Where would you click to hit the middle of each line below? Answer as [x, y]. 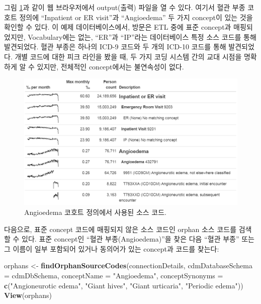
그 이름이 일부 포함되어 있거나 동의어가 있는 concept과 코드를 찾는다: [112, 248]
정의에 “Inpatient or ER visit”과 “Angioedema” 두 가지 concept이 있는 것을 [136, 17]
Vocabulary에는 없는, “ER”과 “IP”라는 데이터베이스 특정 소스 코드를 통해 [142, 36]
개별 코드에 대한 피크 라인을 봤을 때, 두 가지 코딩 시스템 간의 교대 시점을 [128, 56]
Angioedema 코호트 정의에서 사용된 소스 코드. [95, 212]
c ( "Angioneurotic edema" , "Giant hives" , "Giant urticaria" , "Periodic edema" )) [124, 285]
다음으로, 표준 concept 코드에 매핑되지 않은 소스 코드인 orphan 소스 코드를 [120, 229]
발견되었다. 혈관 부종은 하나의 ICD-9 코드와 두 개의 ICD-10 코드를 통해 [115, 47]
